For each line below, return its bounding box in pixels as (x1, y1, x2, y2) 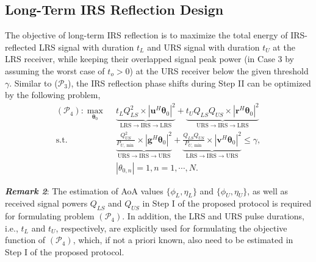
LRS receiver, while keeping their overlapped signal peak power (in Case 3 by (5, 52, 294, 65)
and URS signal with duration (147, 40, 260, 53)
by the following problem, (5, 88, 101, 101)
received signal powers (5, 197, 88, 210)
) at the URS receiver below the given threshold (129, 64, 309, 77)
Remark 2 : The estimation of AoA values (5, 184, 163, 197)
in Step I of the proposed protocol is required (142, 197, 312, 210)
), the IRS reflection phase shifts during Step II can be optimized (68, 76, 311, 89)
